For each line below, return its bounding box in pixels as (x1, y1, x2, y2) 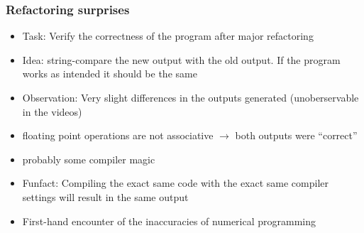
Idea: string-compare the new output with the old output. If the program (22, 52, 341, 67)
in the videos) (22, 104, 82, 119)
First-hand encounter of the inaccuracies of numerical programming (22, 213, 316, 228)
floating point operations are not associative (22, 128, 214, 143)
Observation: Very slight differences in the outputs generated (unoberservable (22, 90, 359, 104)
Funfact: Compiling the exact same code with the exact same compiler (22, 175, 329, 190)
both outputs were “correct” (235, 128, 358, 143)
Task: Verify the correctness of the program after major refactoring (22, 28, 314, 43)
